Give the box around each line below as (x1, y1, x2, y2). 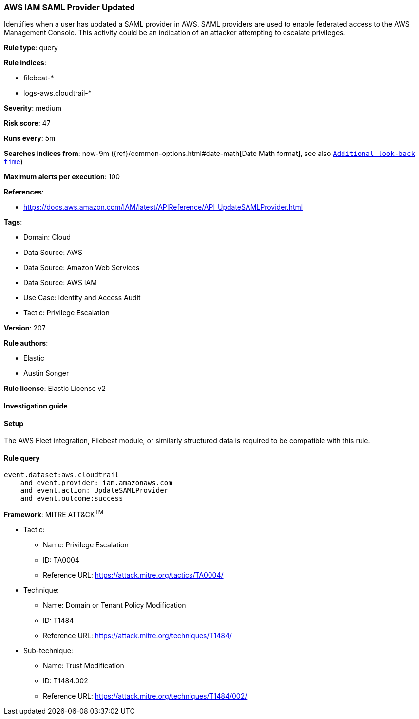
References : (4, 188, 44, 196)
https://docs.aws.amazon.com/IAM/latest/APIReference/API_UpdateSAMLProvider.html (23, 203, 303, 212)
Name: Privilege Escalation (43, 541, 129, 549)
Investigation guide (4, 401, 68, 410)
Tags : (4, 218, 22, 227)
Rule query (4, 453, 40, 462)
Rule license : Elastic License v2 (4, 384, 106, 393)
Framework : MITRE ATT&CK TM (4, 509, 104, 519)
